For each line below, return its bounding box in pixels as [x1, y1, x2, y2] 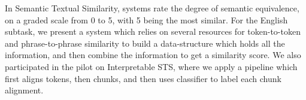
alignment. [5, 84, 44, 96]
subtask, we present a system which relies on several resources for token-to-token [5, 25, 301, 38]
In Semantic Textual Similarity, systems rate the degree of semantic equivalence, [5, 2, 299, 14]
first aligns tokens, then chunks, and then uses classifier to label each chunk [5, 72, 281, 84]
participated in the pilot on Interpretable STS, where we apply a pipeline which [5, 60, 298, 72]
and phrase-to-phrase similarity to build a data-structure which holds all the [5, 37, 285, 49]
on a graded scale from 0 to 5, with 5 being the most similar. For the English [5, 13, 288, 26]
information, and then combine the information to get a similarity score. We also [5, 49, 301, 61]
